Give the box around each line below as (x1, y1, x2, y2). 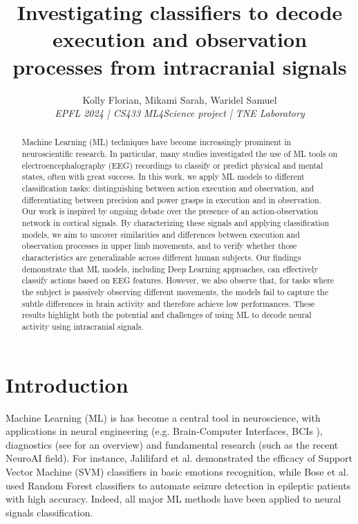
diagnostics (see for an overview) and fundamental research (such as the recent (6, 437, 339, 451)
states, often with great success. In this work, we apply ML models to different (21, 171, 305, 183)
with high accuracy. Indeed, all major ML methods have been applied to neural (6, 492, 341, 506)
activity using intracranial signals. (21, 320, 144, 332)
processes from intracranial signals (12, 52, 347, 80)
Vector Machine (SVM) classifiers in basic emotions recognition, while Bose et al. (6, 464, 349, 478)
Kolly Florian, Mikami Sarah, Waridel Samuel (82, 92, 277, 106)
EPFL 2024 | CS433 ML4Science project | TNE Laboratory (55, 106, 305, 120)
